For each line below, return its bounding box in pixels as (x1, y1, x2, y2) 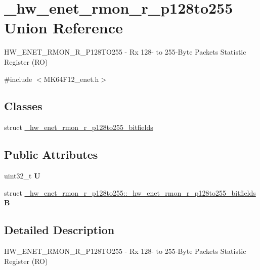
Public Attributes (4, 147, 98, 162)
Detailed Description (4, 222, 115, 238)
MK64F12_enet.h (44, 73, 99, 84)
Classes (4, 98, 42, 114)
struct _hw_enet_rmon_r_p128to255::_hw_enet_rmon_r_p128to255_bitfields (4, 187, 256, 198)
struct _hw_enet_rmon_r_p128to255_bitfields (4, 122, 153, 132)
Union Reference (4, 17, 123, 38)
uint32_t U (4, 170, 40, 181)
